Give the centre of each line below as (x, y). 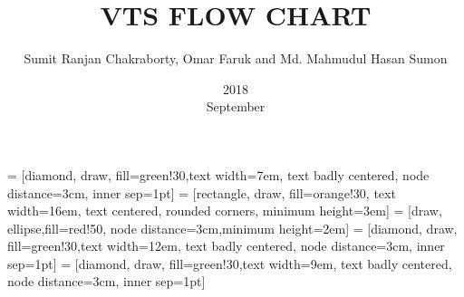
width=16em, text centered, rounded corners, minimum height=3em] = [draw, (225, 211)
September (236, 106)
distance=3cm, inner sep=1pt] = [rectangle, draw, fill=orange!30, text (202, 192)
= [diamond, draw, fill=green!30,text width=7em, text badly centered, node (218, 174)
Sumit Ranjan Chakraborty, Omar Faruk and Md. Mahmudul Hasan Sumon (236, 58)
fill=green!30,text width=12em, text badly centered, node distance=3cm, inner (226, 246)
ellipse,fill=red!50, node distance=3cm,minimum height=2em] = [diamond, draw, (232, 228)
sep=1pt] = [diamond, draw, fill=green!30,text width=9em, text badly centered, (230, 263)
